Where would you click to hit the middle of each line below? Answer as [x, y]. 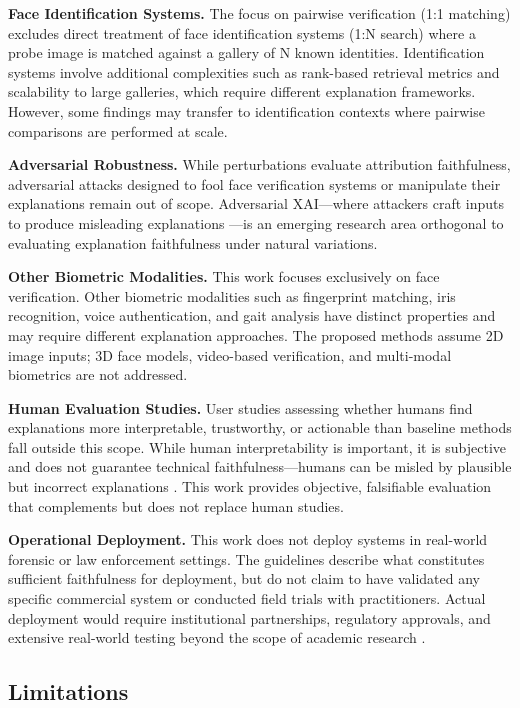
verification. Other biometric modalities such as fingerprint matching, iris [232, 295]
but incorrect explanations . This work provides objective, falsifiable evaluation [250, 486]
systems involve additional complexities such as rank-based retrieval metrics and [254, 71]
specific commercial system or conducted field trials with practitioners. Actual [247, 598]
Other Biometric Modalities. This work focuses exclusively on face [224, 276]
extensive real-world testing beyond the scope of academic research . [217, 637]
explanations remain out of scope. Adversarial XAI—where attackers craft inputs [256, 203]
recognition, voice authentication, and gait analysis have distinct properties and [252, 315]
